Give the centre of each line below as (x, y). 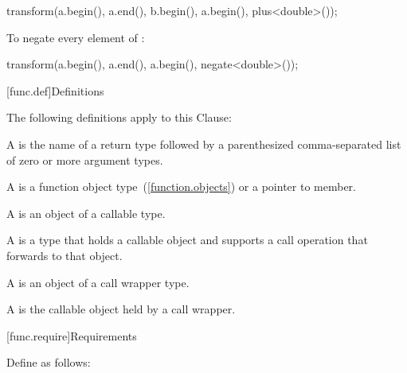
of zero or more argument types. (85, 159)
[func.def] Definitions (55, 90)
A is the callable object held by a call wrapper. (121, 309)
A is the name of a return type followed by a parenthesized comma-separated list (204, 144)
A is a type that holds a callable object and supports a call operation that (187, 240)
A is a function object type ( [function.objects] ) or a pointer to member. (181, 186)
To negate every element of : (76, 37)
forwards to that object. (65, 255)
